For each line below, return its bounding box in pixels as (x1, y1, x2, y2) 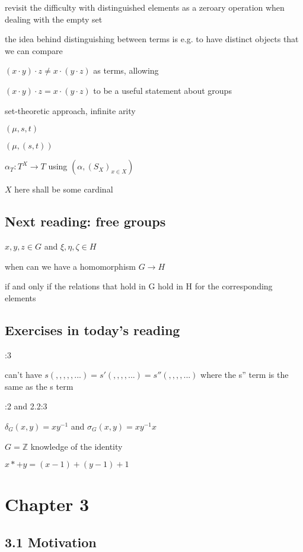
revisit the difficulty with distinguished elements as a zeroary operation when (5, 1, 285, 13)
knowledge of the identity (30, 440, 123, 452)
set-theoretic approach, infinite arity (5, 104, 136, 116)
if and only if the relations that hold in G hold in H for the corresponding (5, 280, 273, 292)
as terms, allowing (93, 64, 159, 77)
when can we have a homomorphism (5, 260, 136, 272)
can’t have (5, 368, 42, 381)
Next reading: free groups (5, 212, 166, 231)
